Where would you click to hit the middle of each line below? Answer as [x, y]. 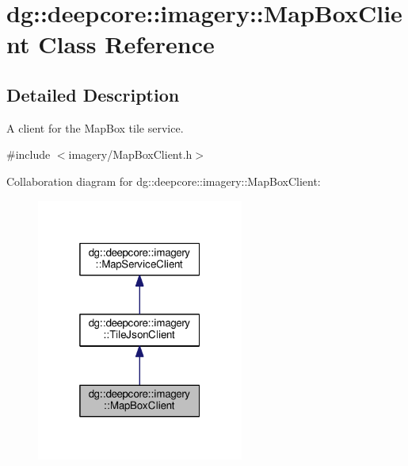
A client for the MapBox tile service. [95, 127]
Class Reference [126, 44]
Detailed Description [93, 94]
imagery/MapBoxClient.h [130, 154]
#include [29, 154]
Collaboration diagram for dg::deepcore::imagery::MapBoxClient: [164, 181]
